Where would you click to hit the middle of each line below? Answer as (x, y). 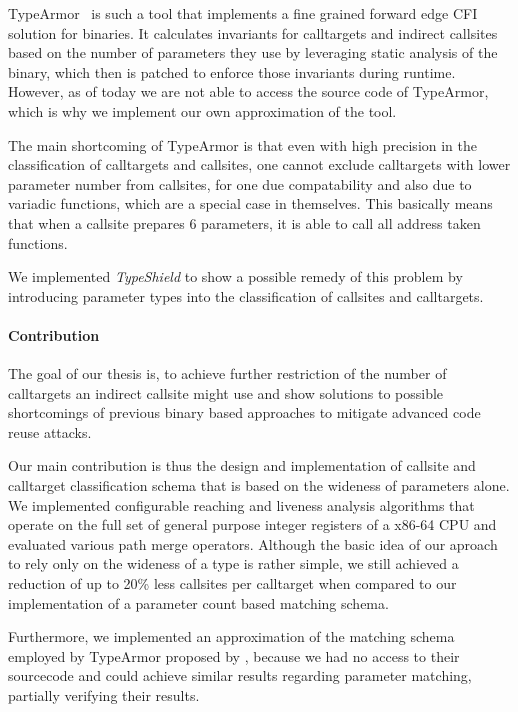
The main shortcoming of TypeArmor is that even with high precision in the (242, 144)
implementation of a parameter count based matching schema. (198, 602)
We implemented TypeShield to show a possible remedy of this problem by (235, 276)
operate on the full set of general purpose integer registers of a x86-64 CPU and (252, 524)
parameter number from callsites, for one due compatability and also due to (240, 183)
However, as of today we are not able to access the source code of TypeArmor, (248, 91)
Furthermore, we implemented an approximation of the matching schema (231, 636)
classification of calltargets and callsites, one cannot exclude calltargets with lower (259, 164)
